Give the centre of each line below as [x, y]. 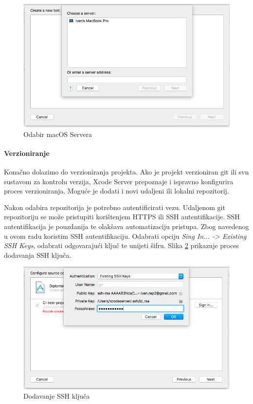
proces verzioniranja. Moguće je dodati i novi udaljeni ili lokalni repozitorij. [117, 191]
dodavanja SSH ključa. [38, 255]
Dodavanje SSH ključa [57, 396]
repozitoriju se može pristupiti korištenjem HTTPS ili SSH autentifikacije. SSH [122, 217]
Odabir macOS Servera [58, 134]
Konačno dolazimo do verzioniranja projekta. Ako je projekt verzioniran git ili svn [126, 172]
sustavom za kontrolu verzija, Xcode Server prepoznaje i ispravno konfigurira [119, 181]
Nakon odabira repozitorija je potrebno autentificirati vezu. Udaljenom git [115, 207]
